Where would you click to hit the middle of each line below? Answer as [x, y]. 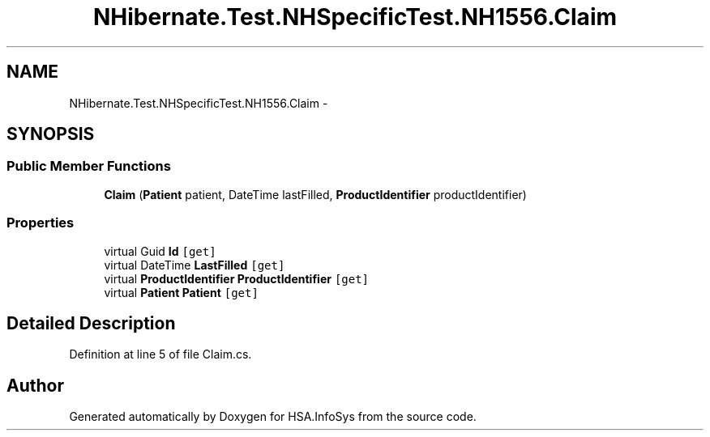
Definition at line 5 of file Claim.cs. [160, 354]
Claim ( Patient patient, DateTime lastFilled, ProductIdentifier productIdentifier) [315, 194]
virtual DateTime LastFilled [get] [195, 265]
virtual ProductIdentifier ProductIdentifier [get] [237, 278]
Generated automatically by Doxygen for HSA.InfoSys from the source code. [273, 417]
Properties [41, 223]
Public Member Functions [89, 166]
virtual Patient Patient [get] [181, 292]
